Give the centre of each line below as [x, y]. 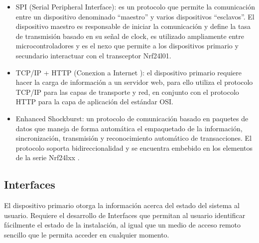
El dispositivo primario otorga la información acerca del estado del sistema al [122, 205]
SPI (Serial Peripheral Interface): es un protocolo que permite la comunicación [135, 6]
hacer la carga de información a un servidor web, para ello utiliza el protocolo [134, 82]
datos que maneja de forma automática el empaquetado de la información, [129, 128]
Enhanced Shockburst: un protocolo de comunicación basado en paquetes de [132, 118]
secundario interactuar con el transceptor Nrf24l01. [93, 55]
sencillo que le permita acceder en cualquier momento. [87, 234]
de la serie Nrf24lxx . [48, 157]
